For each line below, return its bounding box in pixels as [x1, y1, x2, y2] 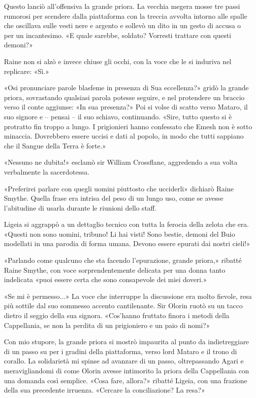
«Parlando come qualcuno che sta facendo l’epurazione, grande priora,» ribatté [4, 255, 242, 265]
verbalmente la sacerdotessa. [4, 166, 90, 177]
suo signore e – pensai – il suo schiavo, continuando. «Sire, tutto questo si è [4, 111, 232, 121]
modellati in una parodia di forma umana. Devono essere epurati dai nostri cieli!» [4, 238, 250, 249]
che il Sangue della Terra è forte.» [4, 140, 106, 150]
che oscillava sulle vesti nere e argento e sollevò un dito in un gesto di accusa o [4, 20, 241, 31]
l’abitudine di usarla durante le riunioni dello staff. [4, 202, 157, 213]
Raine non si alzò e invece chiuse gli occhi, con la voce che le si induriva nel [4, 56, 231, 66]
